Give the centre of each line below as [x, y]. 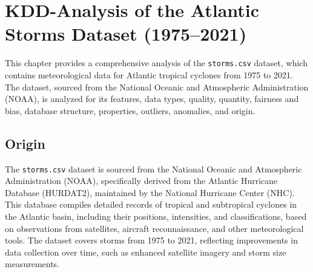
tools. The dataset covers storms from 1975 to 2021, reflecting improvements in [151, 240]
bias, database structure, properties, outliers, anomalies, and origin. [130, 110]
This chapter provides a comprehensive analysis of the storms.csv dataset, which [156, 63]
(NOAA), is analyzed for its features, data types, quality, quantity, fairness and [152, 99]
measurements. [32, 264]
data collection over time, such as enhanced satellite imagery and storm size [146, 252]
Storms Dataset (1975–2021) [126, 34]
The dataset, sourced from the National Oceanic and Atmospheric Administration [157, 87]
